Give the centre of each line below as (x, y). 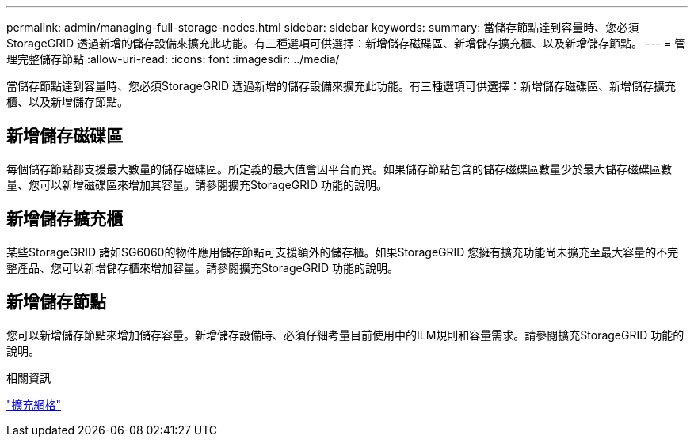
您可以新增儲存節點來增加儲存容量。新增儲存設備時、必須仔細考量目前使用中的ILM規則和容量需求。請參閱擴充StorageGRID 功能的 (345, 335)
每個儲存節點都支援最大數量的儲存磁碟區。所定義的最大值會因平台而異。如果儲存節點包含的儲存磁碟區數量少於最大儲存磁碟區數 (339, 168)
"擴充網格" (34, 404)
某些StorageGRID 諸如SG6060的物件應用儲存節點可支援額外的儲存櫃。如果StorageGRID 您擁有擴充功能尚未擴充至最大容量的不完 (343, 252)
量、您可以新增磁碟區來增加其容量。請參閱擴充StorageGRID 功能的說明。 (197, 184)
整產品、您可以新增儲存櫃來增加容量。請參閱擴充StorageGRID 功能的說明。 (202, 267)
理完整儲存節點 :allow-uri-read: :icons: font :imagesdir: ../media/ (173, 59)
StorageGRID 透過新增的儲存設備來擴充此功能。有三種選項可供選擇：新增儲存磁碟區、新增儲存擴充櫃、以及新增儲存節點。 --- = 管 (346, 43)
